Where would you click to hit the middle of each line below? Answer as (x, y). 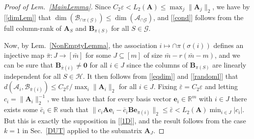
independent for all (32, 76)
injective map (24, 55)
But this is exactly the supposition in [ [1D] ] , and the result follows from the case (125, 121)
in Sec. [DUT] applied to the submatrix (82, 130)
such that (74, 109)
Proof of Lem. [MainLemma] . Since (57, 6)
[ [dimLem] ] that (28, 17)
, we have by (231, 6)
